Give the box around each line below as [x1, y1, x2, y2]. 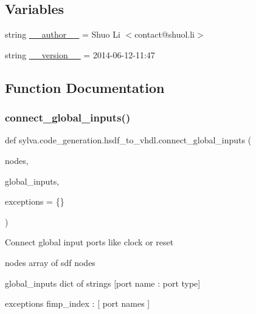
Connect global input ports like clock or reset [5, 236, 174, 248]
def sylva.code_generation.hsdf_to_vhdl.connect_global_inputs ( [5, 134, 252, 146]
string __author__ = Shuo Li [5, 28, 120, 41]
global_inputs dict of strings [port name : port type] [5, 276, 201, 289]
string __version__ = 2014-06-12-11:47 [5, 48, 155, 61]
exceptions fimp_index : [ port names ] [5, 297, 150, 310]
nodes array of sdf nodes [5, 256, 95, 268]
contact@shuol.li [134, 28, 195, 41]
